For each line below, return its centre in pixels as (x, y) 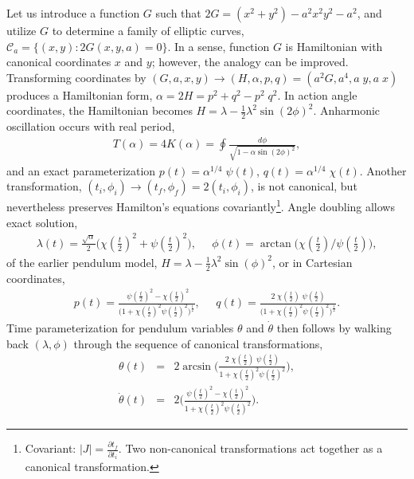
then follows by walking (334, 328)
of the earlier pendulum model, (82, 262)
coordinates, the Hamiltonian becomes (100, 110)
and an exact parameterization (81, 170)
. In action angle (317, 94)
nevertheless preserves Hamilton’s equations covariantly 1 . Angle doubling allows (201, 206)
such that (178, 13)
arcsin (197, 366)
